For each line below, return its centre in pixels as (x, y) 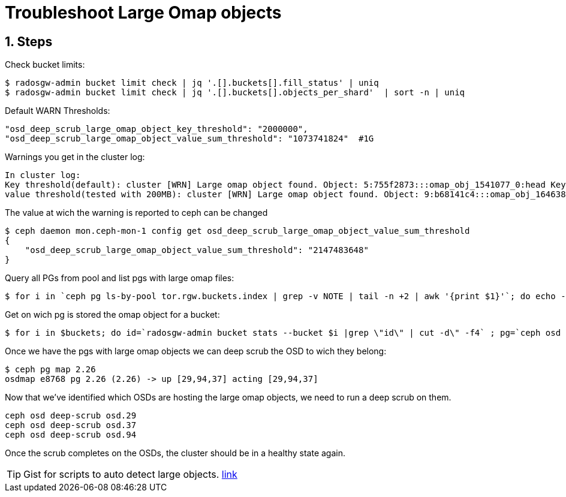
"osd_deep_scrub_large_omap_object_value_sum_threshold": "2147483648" (197, 250)
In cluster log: (43, 175)
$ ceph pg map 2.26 (50, 370)
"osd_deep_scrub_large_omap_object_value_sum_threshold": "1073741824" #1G (189, 139)
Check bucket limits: (45, 65)
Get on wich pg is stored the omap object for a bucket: (112, 315)
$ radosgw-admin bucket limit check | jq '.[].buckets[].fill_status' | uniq (192, 83)
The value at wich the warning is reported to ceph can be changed (136, 213)
